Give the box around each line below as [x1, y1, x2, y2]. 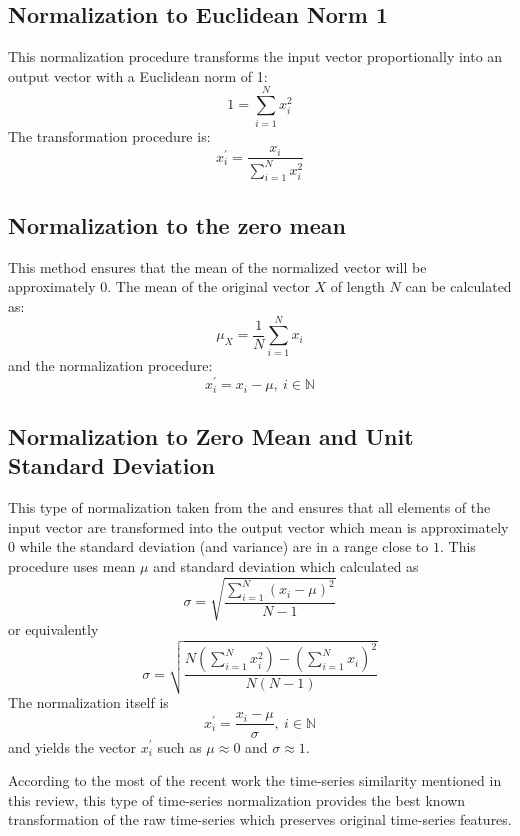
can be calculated [405, 276, 512, 297]
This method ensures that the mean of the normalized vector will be [8, 256, 427, 277]
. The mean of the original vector [107, 276, 310, 297]
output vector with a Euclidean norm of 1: [8, 65, 268, 86]
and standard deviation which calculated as [153, 555, 419, 576]
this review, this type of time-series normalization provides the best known [8, 789, 466, 810]
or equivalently [8, 619, 99, 640]
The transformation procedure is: [8, 125, 211, 146]
